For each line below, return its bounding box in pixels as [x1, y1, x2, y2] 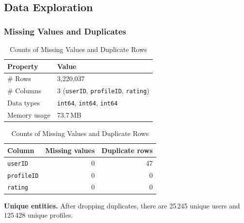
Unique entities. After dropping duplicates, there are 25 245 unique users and [4, 200, 240, 210]
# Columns [7, 86, 42, 96]
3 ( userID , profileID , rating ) [57, 86, 149, 96]
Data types [7, 98, 40, 108]
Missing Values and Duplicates [4, 25, 127, 37]
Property [7, 61, 38, 71]
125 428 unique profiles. [4, 210, 73, 220]
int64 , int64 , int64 [57, 98, 118, 108]
